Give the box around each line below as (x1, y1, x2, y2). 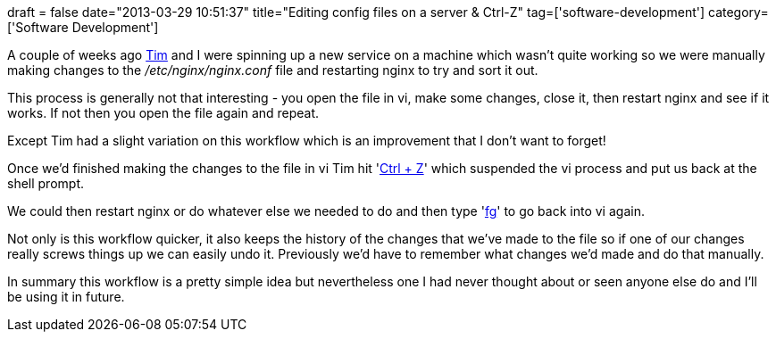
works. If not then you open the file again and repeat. (7, 105, 320, 120)
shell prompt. (7, 176, 85, 191)
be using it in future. (7, 289, 125, 304)
